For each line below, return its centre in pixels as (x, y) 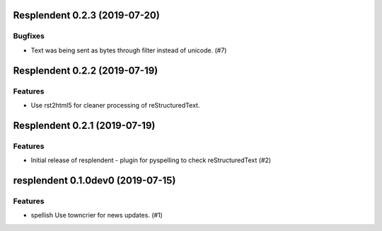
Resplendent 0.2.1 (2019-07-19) (84, 125)
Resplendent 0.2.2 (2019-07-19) (86, 71)
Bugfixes (29, 36)
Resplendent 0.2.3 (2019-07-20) (87, 15)
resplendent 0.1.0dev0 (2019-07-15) (94, 180)
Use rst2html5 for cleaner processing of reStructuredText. (115, 105)
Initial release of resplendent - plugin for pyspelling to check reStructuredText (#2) (151, 160)
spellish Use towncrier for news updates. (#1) (97, 215)
